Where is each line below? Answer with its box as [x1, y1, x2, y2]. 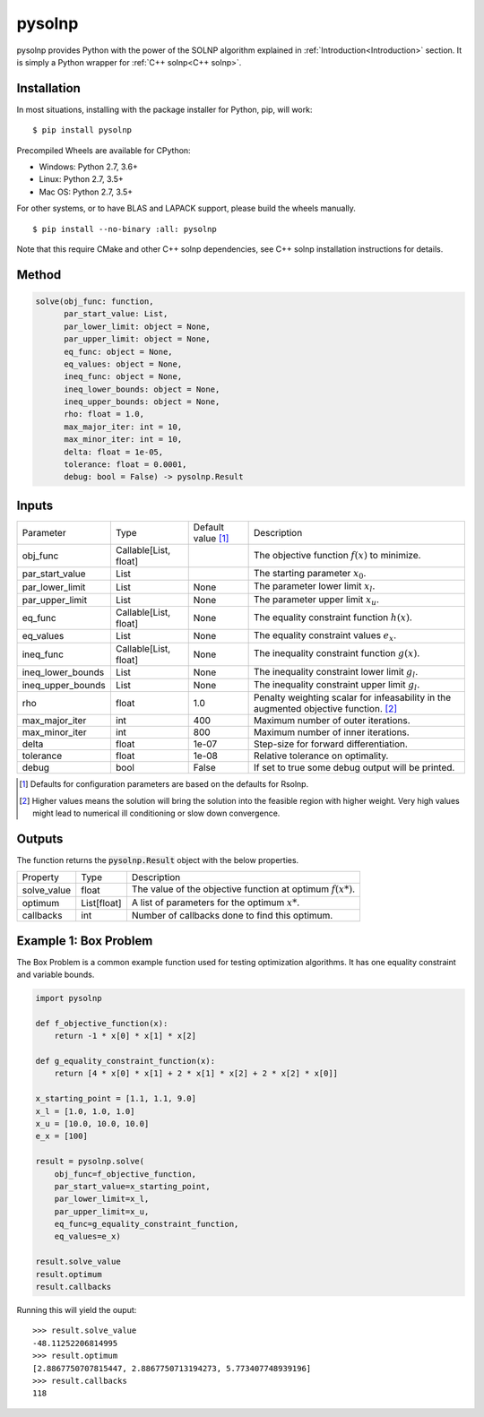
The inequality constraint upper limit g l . [253, 678, 420, 693]
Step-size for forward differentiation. [253, 738, 408, 750]
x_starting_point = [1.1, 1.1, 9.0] [35, 1093, 197, 1104]
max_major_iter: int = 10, [64, 421, 183, 432]
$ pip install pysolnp [32, 125, 133, 135]
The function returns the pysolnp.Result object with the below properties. [16, 854, 299, 865]
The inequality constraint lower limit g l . [253, 665, 419, 679]
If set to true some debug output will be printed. [253, 762, 455, 774]
